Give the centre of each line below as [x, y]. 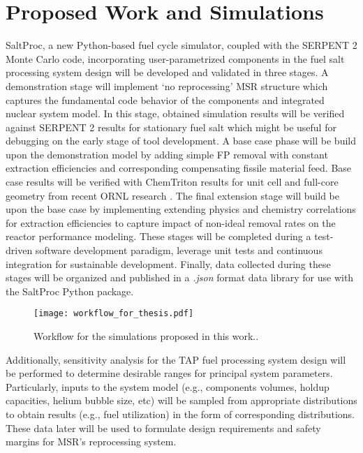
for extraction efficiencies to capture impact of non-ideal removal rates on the [171, 222]
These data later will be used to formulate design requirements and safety [163, 428]
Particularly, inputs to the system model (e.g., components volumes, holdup [168, 386]
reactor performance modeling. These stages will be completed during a [158, 236]
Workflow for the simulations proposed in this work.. [146, 336]
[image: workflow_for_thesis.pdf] [114, 314]
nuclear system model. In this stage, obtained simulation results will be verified [175, 113]
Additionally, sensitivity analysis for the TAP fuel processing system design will [176, 359]
